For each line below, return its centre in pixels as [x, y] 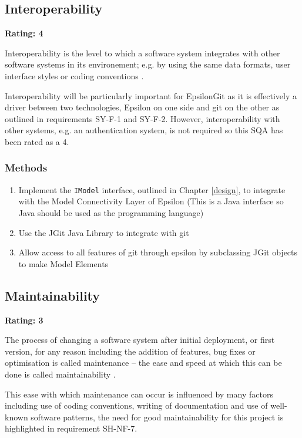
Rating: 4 [24, 33]
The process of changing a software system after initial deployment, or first [140, 340]
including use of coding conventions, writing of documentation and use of [136, 405]
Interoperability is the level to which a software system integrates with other [142, 53]
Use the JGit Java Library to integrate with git [104, 232]
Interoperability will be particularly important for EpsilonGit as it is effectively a [151, 95]
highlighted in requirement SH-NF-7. [71, 428]
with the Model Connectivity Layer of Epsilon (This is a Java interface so [151, 201]
